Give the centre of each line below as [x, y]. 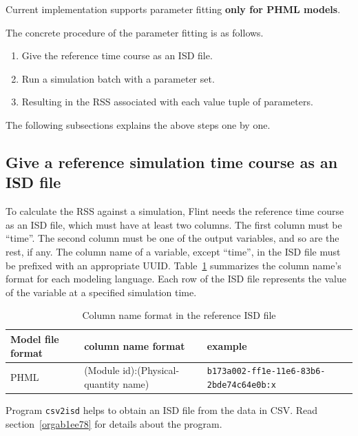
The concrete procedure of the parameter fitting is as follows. [135, 32]
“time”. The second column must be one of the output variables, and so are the [172, 238]
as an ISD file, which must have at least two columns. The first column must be [174, 224]
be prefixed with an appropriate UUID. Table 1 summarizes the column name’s [173, 265]
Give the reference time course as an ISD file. [117, 55]
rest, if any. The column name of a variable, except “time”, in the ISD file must [173, 251]
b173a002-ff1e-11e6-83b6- [266, 372]
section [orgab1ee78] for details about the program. [114, 423]
